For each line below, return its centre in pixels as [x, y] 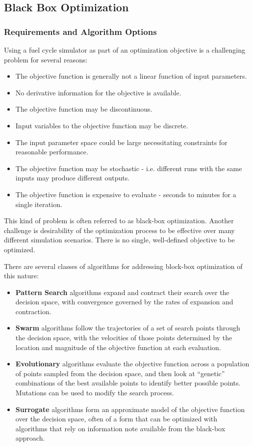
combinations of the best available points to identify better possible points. [128, 383]
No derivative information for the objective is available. [98, 92]
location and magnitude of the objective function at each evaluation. [118, 347]
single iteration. [39, 204]
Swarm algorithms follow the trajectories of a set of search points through [128, 328]
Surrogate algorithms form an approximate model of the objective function [130, 409]
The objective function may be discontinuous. [84, 109]
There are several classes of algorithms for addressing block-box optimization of [123, 266]
